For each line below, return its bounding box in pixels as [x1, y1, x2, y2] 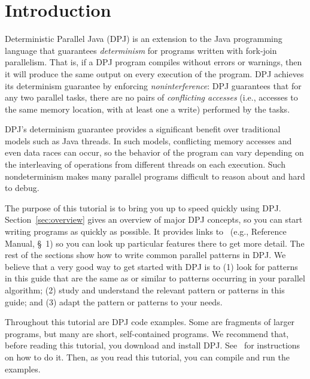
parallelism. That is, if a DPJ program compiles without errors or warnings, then [5, 56, 302, 68]
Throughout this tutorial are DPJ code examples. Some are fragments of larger [5, 316, 295, 328]
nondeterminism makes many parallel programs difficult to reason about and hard [5, 169, 305, 182]
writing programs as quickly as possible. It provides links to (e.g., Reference [5, 225, 287, 238]
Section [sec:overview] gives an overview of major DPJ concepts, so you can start [5, 213, 303, 226]
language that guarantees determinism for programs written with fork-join [5, 44, 277, 56]
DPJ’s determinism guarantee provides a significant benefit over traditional [5, 123, 281, 135]
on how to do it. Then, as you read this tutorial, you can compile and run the [5, 350, 290, 363]
